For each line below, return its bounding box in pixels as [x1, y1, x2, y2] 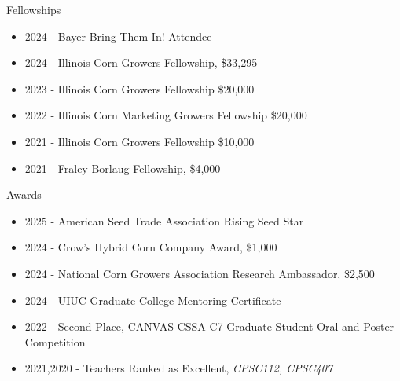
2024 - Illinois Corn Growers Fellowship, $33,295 [24, 54, 258, 71]
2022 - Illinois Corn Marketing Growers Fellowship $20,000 [24, 107, 307, 123]
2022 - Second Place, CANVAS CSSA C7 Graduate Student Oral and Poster [24, 318, 394, 335]
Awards [6, 186, 42, 203]
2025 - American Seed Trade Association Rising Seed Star [24, 212, 304, 229]
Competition [24, 333, 86, 350]
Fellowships [6, 2, 61, 17]
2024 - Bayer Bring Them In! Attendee [24, 27, 212, 44]
